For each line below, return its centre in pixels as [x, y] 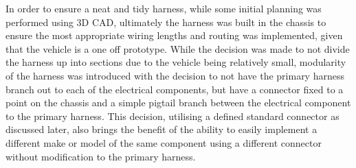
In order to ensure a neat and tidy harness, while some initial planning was [164, 8]
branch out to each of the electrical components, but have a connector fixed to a [175, 89]
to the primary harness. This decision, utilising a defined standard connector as [173, 116]
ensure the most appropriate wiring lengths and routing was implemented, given [174, 35]
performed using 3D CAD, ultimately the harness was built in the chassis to [166, 22]
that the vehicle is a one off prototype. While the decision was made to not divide [178, 48]
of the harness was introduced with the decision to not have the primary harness [175, 75]
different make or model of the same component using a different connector [164, 142]
